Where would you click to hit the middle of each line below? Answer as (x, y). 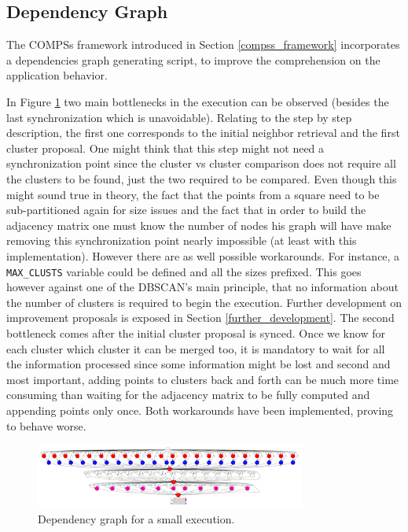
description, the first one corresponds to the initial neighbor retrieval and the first (203, 133)
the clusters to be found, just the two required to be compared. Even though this (202, 178)
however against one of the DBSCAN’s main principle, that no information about (202, 287)
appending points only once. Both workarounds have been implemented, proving (200, 410)
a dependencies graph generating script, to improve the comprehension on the (193, 59)
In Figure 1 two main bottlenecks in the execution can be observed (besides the (198, 101)
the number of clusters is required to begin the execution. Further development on (204, 302)
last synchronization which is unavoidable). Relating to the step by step (179, 117)
